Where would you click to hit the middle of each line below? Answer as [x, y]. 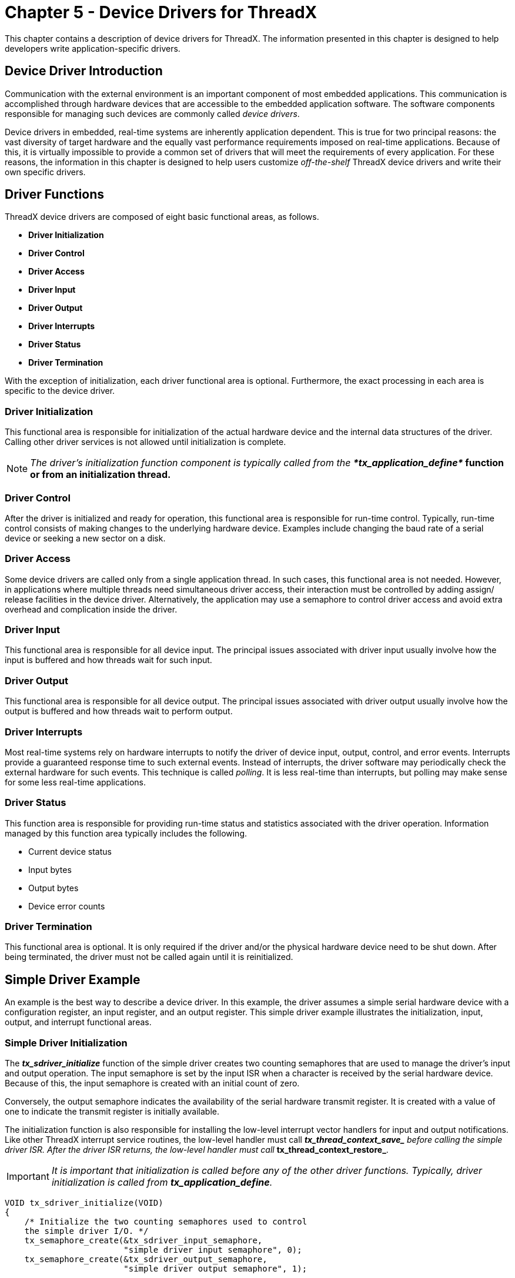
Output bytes [53, 888]
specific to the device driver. [60, 391]
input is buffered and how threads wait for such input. [108, 660]
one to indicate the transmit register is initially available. [112, 1112]
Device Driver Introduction [84, 71]
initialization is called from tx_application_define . [162, 1182]
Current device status [70, 851]
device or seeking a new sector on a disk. [85, 538]
